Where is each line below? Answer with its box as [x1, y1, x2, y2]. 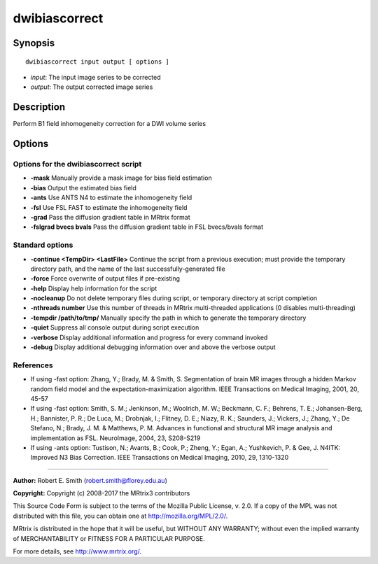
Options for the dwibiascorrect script [13, 160, 142, 169]
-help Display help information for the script [30, 284, 157, 292]
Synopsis [13, 37, 55, 49]
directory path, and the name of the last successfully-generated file [30, 265, 225, 273]
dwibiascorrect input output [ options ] [25, 57, 169, 66]
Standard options [13, 240, 73, 250]
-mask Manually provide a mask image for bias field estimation [30, 174, 213, 182]
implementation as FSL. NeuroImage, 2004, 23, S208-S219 [30, 434, 201, 442]
